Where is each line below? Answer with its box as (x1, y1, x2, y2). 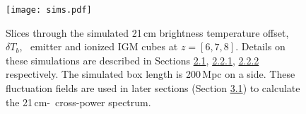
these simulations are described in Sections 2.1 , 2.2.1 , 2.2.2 (6, 52, 259, 67)
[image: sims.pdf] (6, 5, 92, 15)
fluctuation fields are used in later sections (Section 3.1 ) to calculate (6, 81, 300, 96)
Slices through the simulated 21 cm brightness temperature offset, (6, 25, 289, 40)
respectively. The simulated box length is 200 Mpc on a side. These (6, 67, 295, 81)
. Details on (235, 39, 286, 54)
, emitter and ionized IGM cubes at (19, 39, 178, 54)
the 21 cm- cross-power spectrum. (6, 94, 151, 109)
